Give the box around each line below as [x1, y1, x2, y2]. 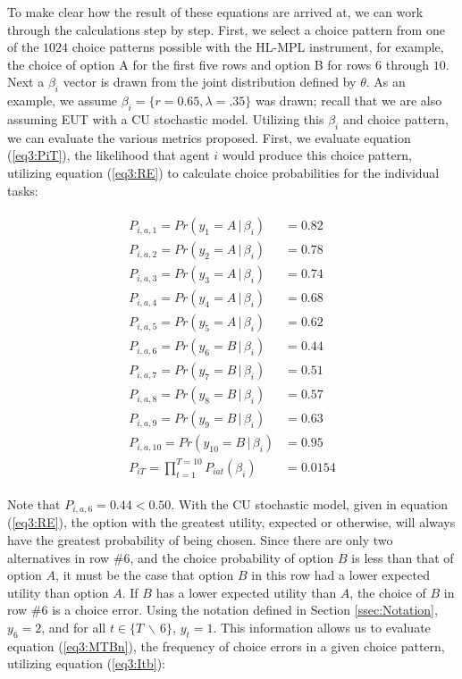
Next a [7, 72, 45, 91]
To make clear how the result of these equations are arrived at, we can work [7, 3, 424, 21]
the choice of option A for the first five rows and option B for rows [7, 54, 372, 73]
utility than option [7, 583, 109, 601]
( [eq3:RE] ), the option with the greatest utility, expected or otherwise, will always [7, 513, 456, 532]
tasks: [7, 180, 38, 199]
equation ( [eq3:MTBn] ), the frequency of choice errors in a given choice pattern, [7, 636, 445, 655]
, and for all [41, 618, 106, 637]
